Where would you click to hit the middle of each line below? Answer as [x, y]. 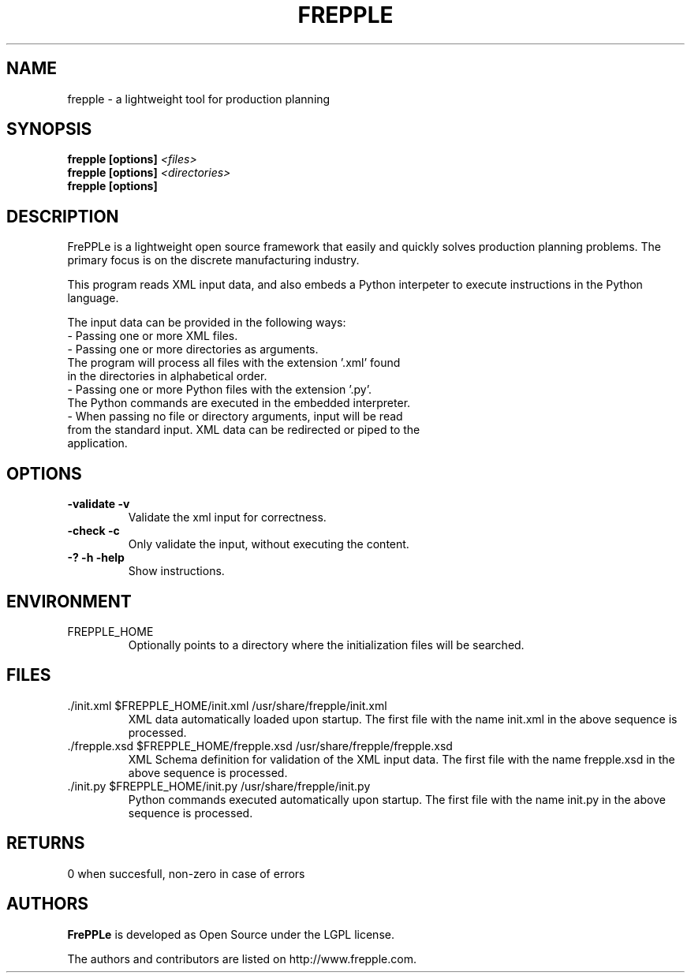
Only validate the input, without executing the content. [269, 544]
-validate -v [99, 504]
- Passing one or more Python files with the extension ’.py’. [220, 390]
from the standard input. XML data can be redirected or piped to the [244, 430]
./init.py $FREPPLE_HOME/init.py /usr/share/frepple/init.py [219, 786]
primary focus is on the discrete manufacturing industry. [213, 260]
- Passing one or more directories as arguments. [193, 349]
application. [97, 443]
